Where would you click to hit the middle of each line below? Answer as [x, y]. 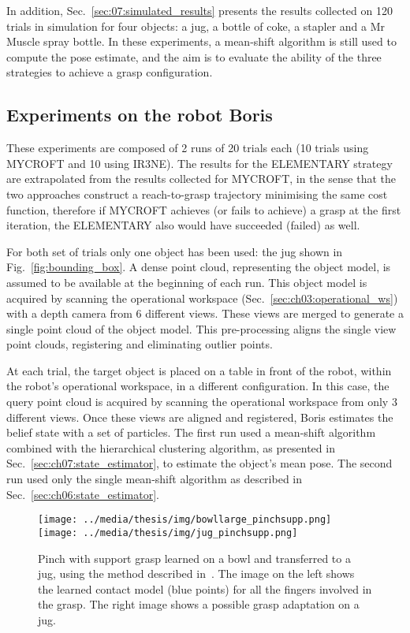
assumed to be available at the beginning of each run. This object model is [187, 282]
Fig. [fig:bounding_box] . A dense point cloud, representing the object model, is [199, 267]
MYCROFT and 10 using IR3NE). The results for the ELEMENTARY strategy [199, 163]
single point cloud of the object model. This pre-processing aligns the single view [201, 328]
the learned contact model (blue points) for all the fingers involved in [205, 588]
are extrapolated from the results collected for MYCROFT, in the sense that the [201, 179]
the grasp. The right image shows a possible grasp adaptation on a [199, 604]
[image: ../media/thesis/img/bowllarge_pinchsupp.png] [185, 520]
